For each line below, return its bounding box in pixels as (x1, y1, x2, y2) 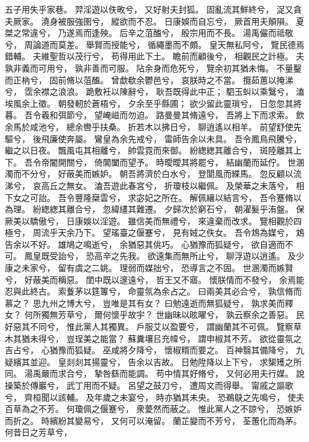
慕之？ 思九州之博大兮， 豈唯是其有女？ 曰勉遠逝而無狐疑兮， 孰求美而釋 (5, 296, 293, 309)
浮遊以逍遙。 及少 (234, 249, 305, 262)
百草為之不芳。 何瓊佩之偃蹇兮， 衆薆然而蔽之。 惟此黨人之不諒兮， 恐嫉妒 (5, 402, 302, 415)
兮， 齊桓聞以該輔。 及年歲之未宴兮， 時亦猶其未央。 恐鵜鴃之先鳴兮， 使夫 (5, 390, 305, 403)
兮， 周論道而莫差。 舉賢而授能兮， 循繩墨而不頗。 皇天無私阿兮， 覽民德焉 (5, 38, 305, 50)
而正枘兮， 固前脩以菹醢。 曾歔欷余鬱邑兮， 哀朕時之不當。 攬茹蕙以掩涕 (5, 73, 293, 86)
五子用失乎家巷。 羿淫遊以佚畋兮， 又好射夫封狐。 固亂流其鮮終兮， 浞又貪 (5, 3, 302, 15)
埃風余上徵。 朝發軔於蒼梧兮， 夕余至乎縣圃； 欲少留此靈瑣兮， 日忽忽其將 (5, 97, 302, 109)
